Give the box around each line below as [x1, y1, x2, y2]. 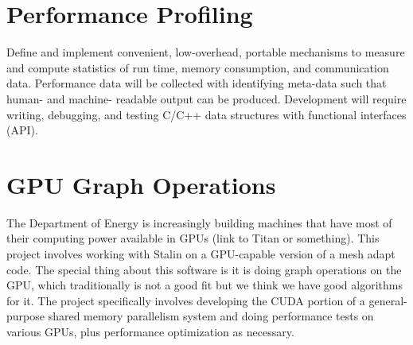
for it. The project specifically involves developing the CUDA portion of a [6, 292, 365, 308]
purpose [6, 308, 45, 324]
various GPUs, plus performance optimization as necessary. [6, 323, 294, 339]
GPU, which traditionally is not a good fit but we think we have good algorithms [6, 277, 403, 293]
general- [368, 292, 407, 308]
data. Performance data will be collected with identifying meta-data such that [6, 75, 387, 91]
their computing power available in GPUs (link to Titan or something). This [6, 230, 380, 246]
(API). [6, 122, 38, 138]
